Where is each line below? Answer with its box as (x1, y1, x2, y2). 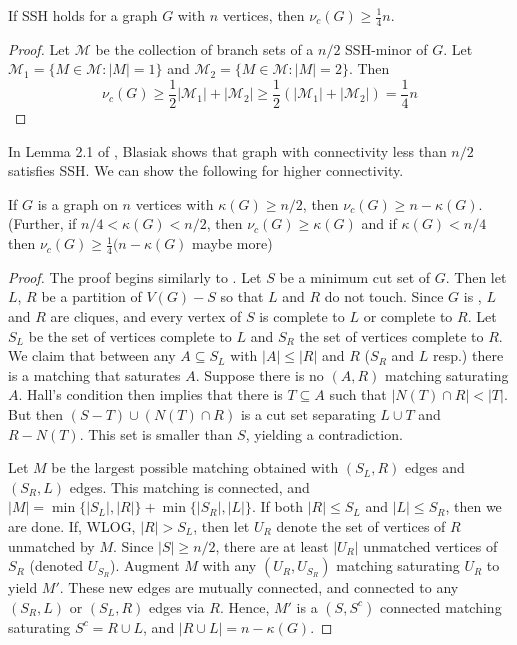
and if (361, 213, 397, 234)
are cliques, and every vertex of (50, 306, 242, 327)
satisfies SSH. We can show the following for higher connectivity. (8, 160, 404, 181)
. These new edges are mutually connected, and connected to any (59, 577, 459, 598)
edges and (404, 457, 465, 478)
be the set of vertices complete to (28, 325, 232, 346)
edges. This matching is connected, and (69, 476, 310, 497)
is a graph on (37, 193, 118, 214)
